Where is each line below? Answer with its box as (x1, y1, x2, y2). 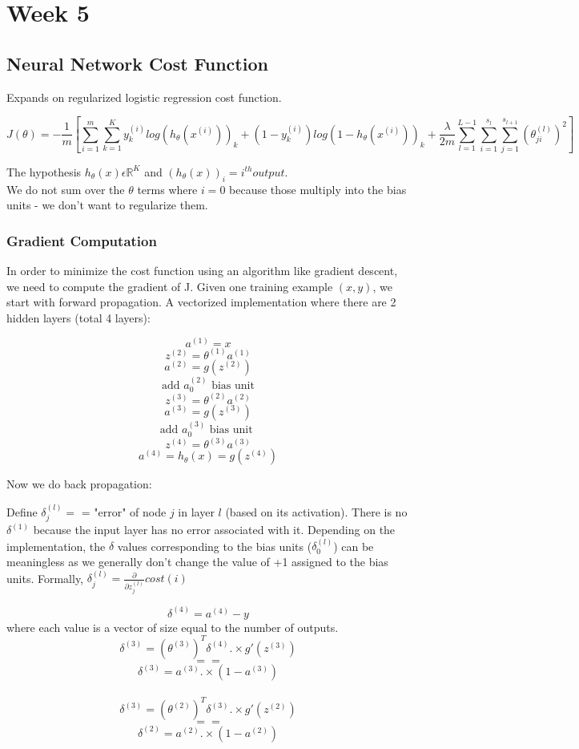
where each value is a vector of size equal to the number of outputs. (6, 618, 339, 635)
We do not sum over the (6, 180, 125, 197)
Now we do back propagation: (6, 476, 152, 492)
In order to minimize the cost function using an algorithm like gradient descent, (6, 262, 398, 279)
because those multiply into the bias (229, 180, 407, 197)
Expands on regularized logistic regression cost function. (6, 88, 282, 105)
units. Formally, (6, 569, 84, 586)
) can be (333, 537, 374, 554)
